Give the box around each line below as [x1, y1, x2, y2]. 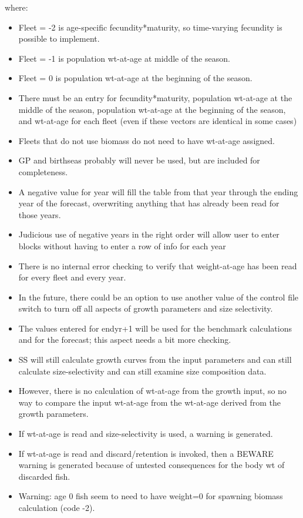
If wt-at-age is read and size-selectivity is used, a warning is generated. [18, 427, 273, 440]
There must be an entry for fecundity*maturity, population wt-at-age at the [18, 91, 292, 103]
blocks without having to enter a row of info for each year [18, 239, 226, 252]
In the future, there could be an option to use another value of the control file [18, 290, 299, 303]
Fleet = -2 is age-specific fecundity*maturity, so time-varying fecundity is [18, 21, 282, 33]
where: [5, 1, 28, 13]
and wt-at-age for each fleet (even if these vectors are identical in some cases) [18, 115, 297, 127]
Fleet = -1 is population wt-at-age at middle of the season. [18, 52, 230, 64]
